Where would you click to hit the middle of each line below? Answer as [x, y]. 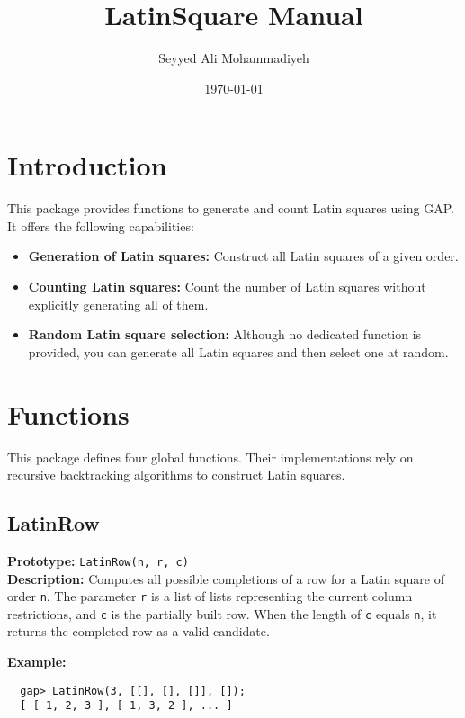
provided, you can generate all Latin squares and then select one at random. [238, 351]
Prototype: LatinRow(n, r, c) [98, 560]
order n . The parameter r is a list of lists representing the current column [210, 596]
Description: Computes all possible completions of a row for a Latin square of [226, 578]
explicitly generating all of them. [118, 304]
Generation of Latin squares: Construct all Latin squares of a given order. [243, 256]
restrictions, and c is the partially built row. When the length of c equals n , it [222, 613]
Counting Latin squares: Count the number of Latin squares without [227, 287]
